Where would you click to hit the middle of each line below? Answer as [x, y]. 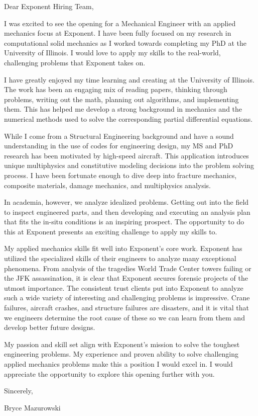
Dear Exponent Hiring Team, [49, 6]
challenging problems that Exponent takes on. [75, 62]
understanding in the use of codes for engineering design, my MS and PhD [119, 146]
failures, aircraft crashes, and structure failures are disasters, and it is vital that [126, 308]
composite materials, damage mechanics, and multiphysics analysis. [107, 185]
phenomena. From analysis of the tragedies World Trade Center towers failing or [128, 268]
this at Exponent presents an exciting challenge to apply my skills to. [111, 231]
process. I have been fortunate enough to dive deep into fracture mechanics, [120, 175]
